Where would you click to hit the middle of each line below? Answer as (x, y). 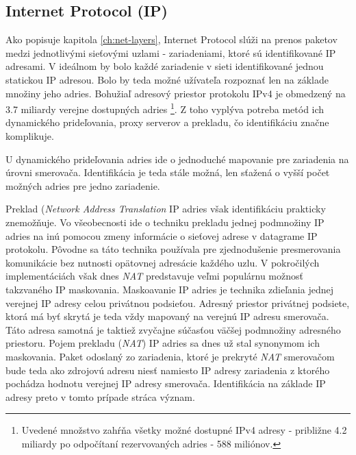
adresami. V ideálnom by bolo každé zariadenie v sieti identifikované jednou (165, 66)
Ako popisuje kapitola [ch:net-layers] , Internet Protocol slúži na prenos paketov (171, 39)
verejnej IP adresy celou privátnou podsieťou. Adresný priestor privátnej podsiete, (178, 303)
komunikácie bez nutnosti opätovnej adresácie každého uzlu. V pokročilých (163, 262)
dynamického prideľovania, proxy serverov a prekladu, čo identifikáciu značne (167, 122)
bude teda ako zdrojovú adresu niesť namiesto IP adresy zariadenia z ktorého (168, 370)
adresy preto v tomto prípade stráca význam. (100, 396)
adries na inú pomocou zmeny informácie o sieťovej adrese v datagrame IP (162, 235)
